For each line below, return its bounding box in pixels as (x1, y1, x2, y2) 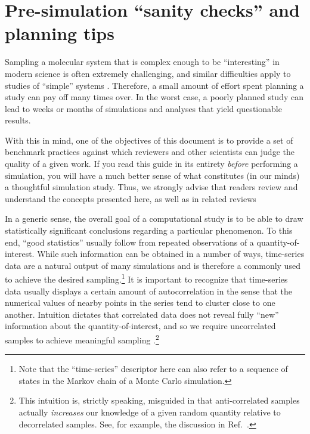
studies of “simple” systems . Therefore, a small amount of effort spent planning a (5, 79, 304, 91)
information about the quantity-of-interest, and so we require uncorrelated (5, 320, 276, 332)
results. (5, 114, 31, 126)
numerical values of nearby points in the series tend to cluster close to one (5, 296, 275, 309)
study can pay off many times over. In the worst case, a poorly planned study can (5, 91, 303, 103)
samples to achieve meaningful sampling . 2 (5, 332, 159, 346)
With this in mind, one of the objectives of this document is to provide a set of (5, 134, 293, 146)
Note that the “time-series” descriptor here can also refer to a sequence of (18, 362, 288, 375)
